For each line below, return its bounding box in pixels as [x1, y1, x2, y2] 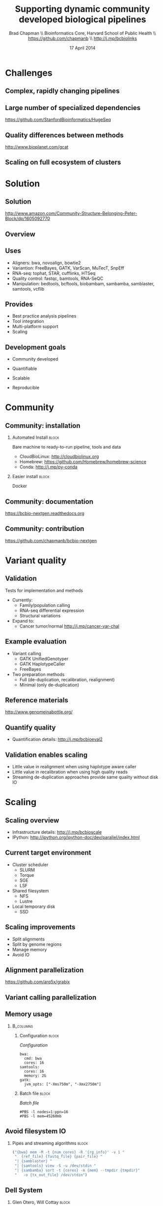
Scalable [12, 375, 30, 381]
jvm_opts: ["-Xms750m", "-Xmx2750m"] [24, 1082, 102, 1086]
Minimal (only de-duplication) [19, 682, 80, 688]
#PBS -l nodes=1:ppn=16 [19, 1109, 69, 1115]
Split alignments [12, 936, 45, 942]
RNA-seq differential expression [19, 607, 84, 613]
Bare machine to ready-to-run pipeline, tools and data [12, 444, 121, 450]
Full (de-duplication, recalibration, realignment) [19, 676, 115, 682]
